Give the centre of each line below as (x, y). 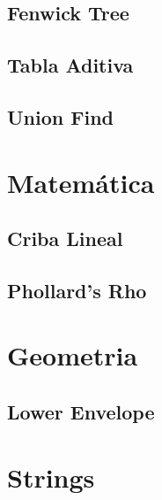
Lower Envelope (81, 412)
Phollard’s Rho (77, 290)
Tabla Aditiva (70, 65)
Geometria (73, 355)
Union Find (60, 116)
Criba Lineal (65, 238)
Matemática (81, 182)
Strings (51, 477)
